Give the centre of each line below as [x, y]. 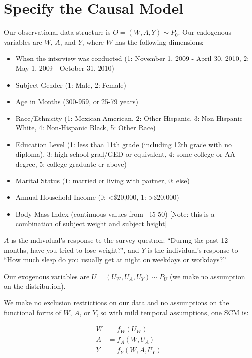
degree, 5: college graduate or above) [71, 164]
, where [93, 41]
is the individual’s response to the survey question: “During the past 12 [120, 240]
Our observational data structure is [57, 32]
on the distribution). [35, 286]
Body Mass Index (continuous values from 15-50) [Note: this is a [115, 213]
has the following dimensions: [159, 41]
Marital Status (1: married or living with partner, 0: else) [102, 180]
